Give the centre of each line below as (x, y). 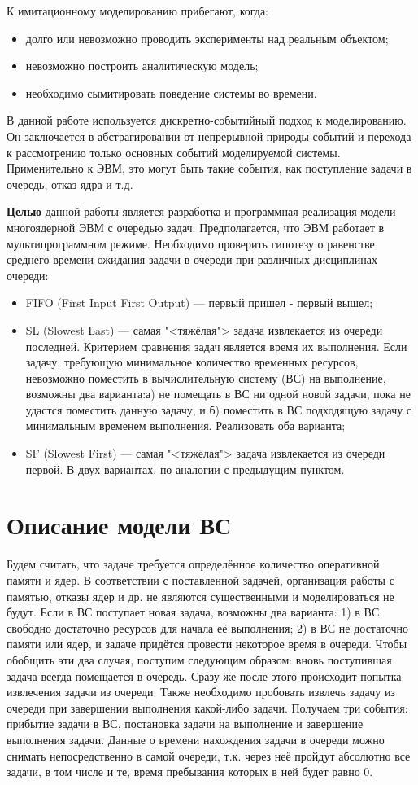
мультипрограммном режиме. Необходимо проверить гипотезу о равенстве (191, 243)
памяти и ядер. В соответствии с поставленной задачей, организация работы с (200, 579)
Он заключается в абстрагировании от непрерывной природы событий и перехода (209, 136)
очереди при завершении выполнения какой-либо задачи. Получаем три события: (207, 707)
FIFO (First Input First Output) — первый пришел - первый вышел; (199, 303)
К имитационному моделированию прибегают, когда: (137, 11)
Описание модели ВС (119, 525)
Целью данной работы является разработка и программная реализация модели (201, 211)
